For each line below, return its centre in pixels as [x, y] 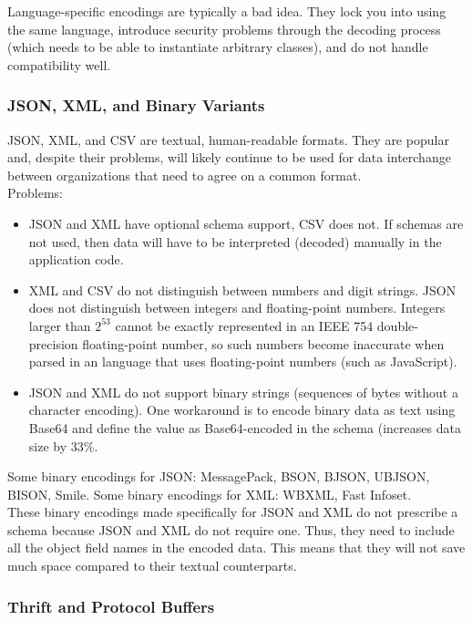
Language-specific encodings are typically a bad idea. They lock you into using [227, 11]
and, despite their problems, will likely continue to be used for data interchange [229, 157]
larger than [60, 325]
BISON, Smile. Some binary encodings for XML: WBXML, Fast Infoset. [210, 494]
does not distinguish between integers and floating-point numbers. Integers [237, 308]
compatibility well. [59, 64]
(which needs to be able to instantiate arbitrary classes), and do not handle [218, 47]
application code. [76, 259]
